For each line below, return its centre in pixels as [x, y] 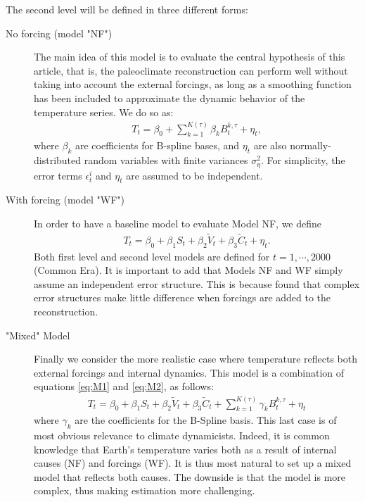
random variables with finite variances [166, 160]
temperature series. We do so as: [104, 112]
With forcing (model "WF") [65, 200]
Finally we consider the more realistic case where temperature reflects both [196, 359]
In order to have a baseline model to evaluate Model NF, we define [178, 224]
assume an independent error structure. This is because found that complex [197, 283]
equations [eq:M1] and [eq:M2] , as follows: [124, 386]
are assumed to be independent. [194, 175]
